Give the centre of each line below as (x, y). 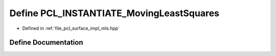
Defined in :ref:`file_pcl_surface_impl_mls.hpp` (71, 28)
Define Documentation (46, 43)
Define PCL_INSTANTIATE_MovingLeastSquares (114, 13)
